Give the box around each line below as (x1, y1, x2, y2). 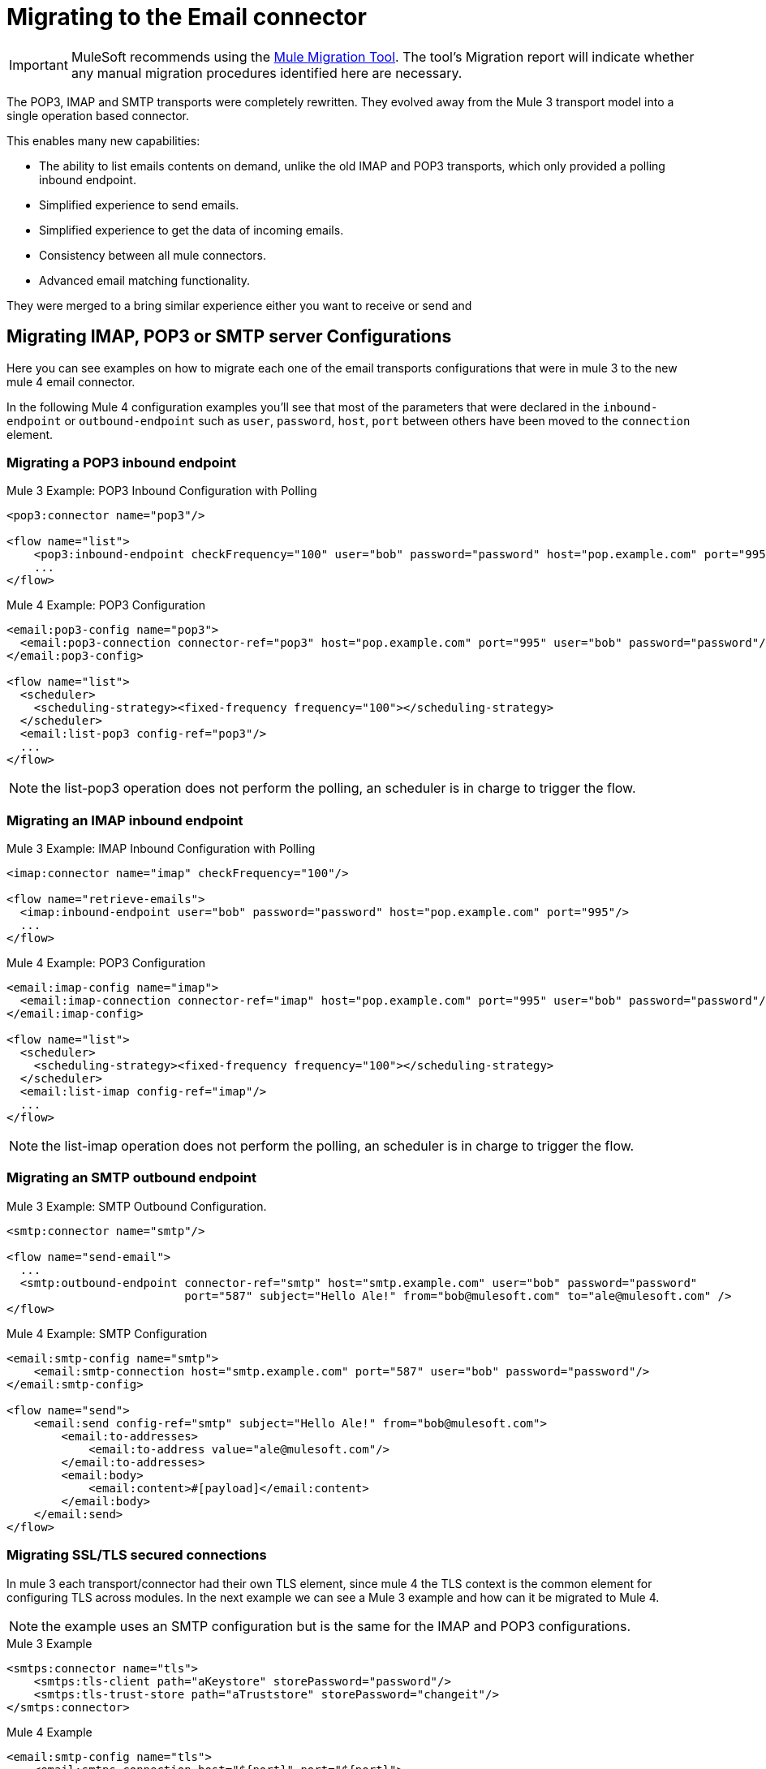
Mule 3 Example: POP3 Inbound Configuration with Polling (6, 484, 317, 498)
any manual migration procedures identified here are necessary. (71, 64, 463, 81)
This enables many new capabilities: (6, 133, 200, 148)
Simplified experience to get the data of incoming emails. (39, 222, 344, 237)
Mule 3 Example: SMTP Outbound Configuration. (6, 1199, 267, 1213)
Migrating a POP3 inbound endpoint (6, 454, 237, 471)
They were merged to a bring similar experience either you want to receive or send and (6, 298, 472, 312)
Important (9, 56, 68, 73)
